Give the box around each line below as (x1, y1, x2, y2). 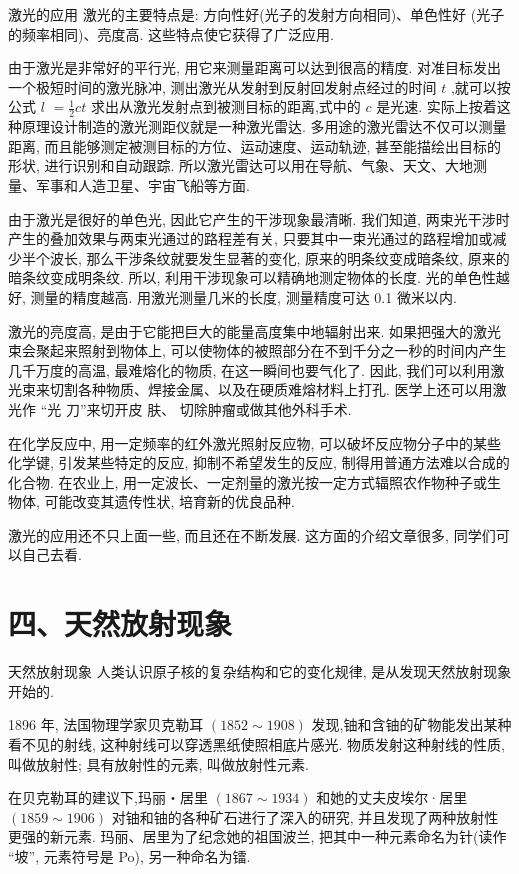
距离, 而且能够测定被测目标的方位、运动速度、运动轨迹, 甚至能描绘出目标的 (8, 135, 502, 156)
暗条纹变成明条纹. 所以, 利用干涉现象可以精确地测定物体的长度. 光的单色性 (8, 267, 496, 288)
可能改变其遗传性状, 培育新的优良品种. (44, 491, 295, 512)
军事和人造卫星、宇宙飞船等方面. (35, 174, 250, 195)
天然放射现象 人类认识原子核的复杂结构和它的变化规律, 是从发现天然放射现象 (8, 661, 512, 682)
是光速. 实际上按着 (376, 96, 497, 117)
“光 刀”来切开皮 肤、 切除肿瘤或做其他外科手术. (40, 398, 352, 419)
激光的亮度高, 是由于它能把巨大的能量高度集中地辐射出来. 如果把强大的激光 (8, 320, 502, 341)
